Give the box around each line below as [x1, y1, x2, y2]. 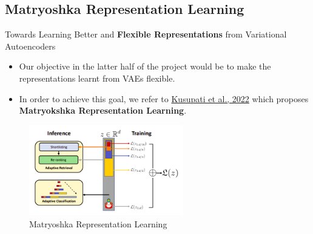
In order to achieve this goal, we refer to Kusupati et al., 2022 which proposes [19, 92, 309, 105]
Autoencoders [5, 39, 56, 52]
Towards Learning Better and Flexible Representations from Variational [5, 28, 287, 41]
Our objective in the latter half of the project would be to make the [19, 60, 271, 73]
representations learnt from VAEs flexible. [19, 71, 175, 84]
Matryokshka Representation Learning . [19, 104, 187, 117]
